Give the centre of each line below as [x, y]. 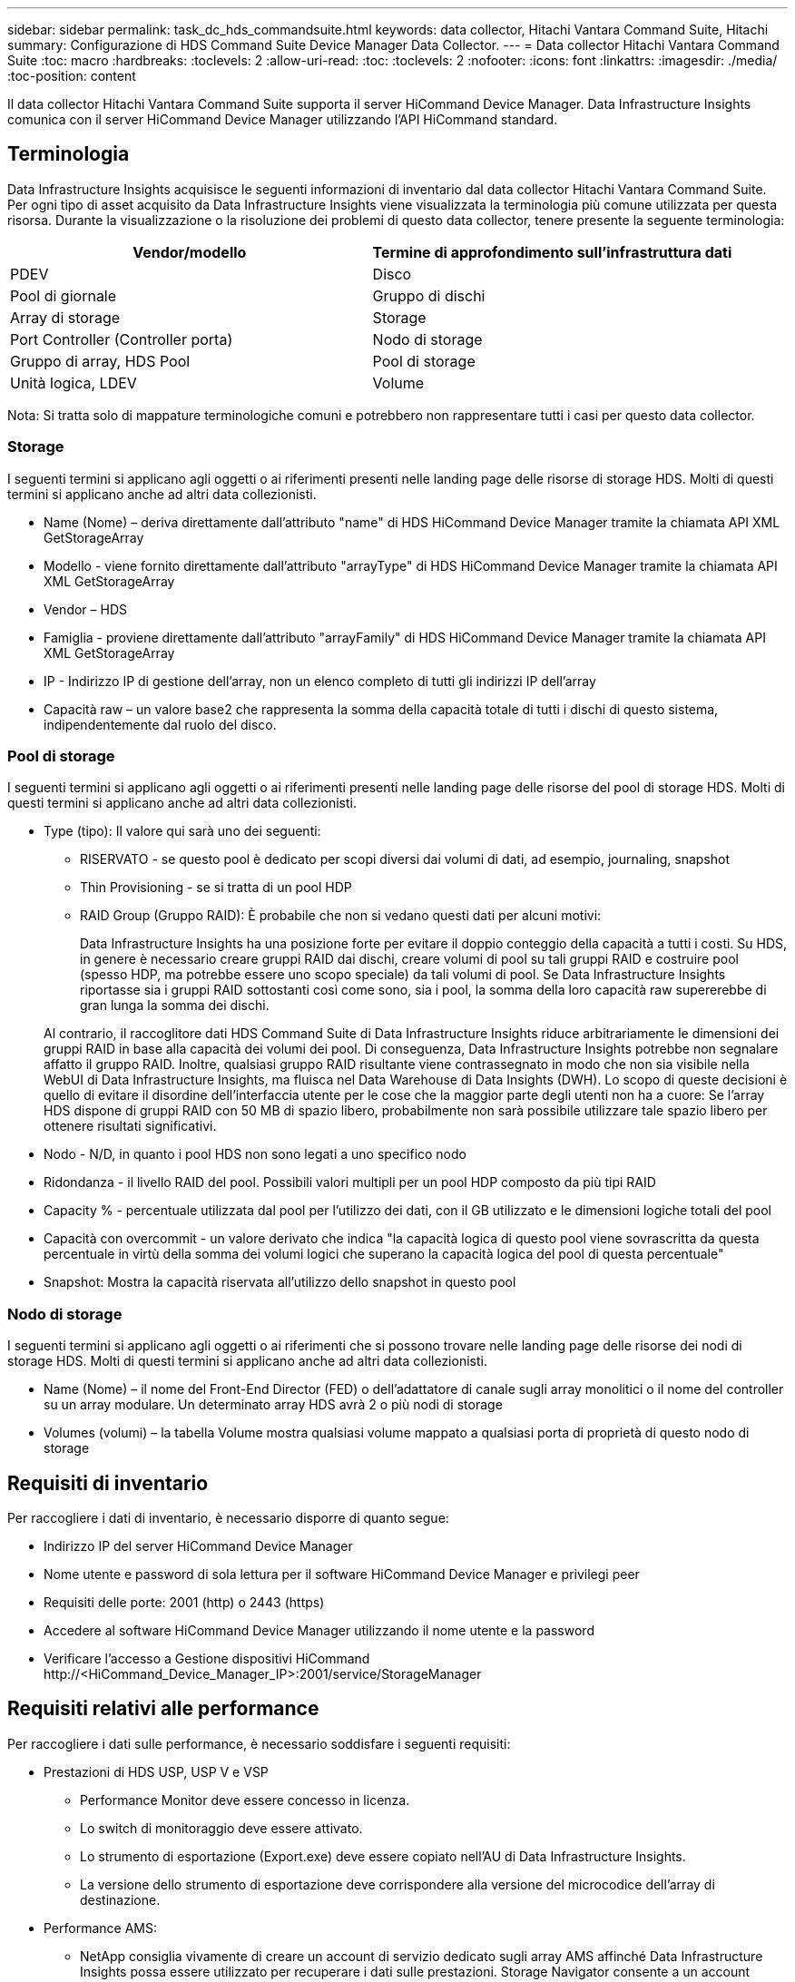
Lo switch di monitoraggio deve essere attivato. [221, 1828]
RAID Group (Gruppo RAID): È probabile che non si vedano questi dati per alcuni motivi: [341, 916]
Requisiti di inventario [108, 1483]
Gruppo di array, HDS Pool [100, 361]
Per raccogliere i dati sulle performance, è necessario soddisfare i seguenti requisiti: [259, 1743]
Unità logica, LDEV [74, 383]
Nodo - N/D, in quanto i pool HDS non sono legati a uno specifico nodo [255, 1154]
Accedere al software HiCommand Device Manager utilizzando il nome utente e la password [319, 1630]
